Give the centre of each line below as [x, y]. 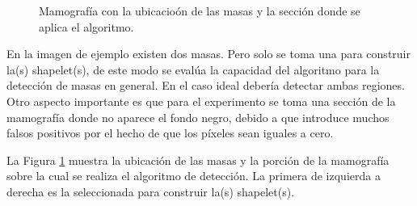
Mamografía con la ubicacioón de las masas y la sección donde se [200, 11]
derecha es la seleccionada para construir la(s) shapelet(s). [151, 191]
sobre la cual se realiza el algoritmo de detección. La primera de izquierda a [194, 176]
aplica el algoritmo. [86, 26]
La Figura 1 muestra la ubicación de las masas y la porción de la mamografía [198, 160]
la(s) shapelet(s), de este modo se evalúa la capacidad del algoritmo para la [193, 69]
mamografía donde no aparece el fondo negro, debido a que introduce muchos [198, 117]
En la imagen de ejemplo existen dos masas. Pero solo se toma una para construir [208, 54]
